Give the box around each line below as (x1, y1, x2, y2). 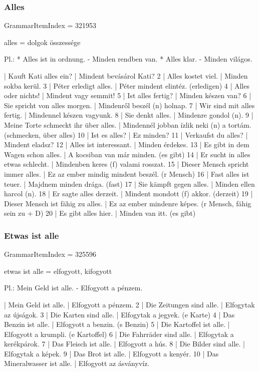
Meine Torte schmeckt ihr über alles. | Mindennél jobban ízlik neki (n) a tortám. (4, 119, 251, 130)
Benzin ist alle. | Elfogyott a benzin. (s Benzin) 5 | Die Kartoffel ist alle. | (4, 319, 230, 329)
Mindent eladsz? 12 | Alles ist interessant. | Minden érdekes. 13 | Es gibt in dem (4, 139, 249, 150)
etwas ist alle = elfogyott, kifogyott (4, 265, 112, 276)
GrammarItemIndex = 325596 (4, 249, 97, 259)
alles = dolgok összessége (4, 37, 81, 47)
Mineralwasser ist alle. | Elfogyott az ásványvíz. (4, 358, 150, 368)
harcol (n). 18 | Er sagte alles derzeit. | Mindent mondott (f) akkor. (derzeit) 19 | (4, 188, 253, 199)
